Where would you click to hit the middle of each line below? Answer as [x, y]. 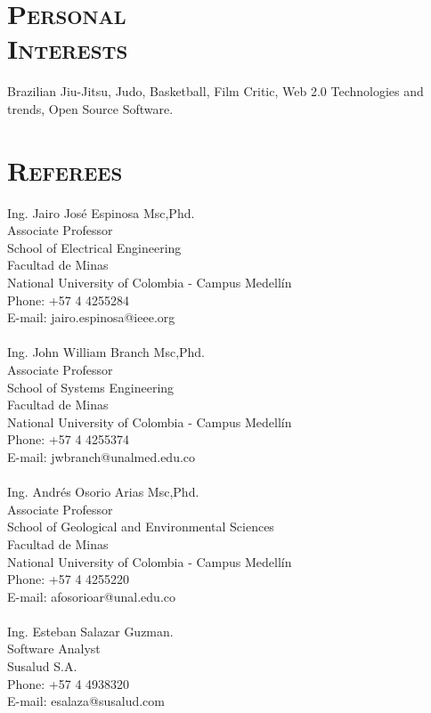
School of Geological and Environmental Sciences [141, 527]
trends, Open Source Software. [90, 108]
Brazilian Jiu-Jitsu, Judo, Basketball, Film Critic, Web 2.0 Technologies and [215, 91]
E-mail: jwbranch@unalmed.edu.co [102, 456]
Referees [65, 170]
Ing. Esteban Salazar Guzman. [90, 631]
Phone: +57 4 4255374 [69, 439]
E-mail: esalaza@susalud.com [86, 701]
